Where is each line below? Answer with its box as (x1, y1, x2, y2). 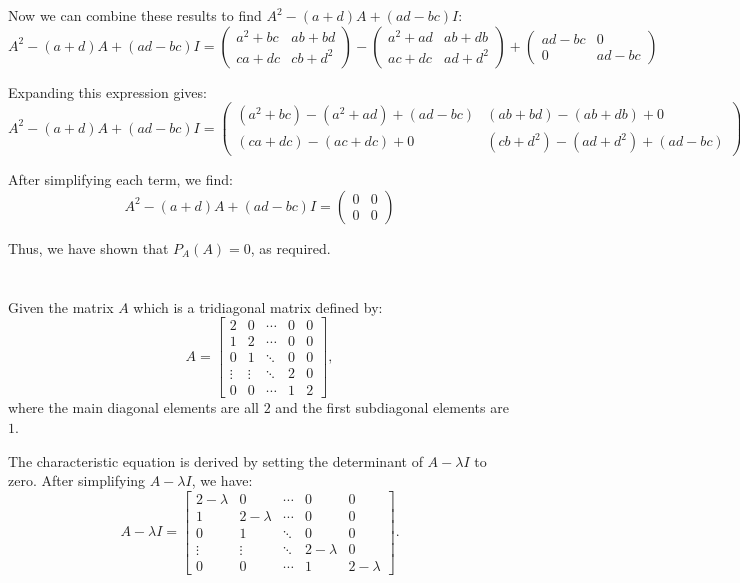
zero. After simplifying (8, 470, 146, 491)
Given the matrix (8, 296, 114, 317)
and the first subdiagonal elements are (275, 397, 509, 418)
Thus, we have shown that (8, 237, 169, 258)
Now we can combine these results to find (8, 5, 262, 25)
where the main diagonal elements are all (8, 397, 259, 418)
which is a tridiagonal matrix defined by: (133, 296, 383, 317)
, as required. (250, 237, 331, 258)
